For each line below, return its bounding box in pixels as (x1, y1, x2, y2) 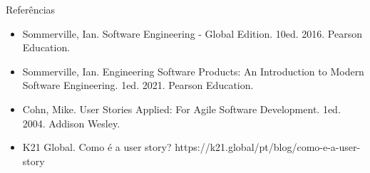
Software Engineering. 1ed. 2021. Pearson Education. (22, 78, 254, 93)
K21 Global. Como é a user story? (22, 140, 172, 154)
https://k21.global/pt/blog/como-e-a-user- (175, 140, 361, 154)
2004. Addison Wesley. (22, 115, 120, 130)
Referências (6, 2, 56, 16)
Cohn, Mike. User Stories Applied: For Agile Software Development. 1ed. (22, 101, 341, 116)
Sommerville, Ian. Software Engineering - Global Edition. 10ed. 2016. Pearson (22, 26, 362, 41)
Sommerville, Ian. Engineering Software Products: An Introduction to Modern (22, 63, 364, 78)
